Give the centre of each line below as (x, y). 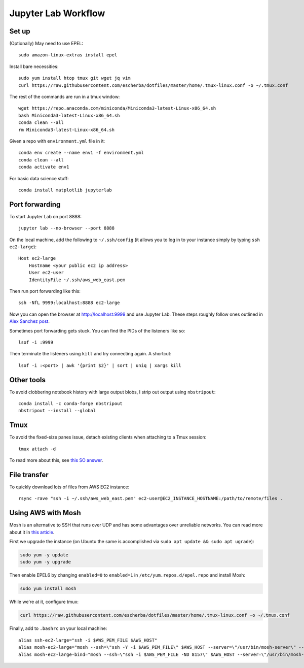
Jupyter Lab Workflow (57, 13)
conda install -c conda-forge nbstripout (70, 403)
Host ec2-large (37, 258)
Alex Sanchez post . (30, 321)
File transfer (29, 475)
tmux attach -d (37, 449)
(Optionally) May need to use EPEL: (46, 44)
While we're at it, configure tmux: (44, 602)
